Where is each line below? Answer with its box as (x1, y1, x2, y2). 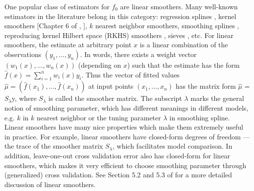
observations (4, 49, 42, 59)
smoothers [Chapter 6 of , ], (4, 20, 88, 31)
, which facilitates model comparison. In (113, 141, 232, 151)
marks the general (190, 93, 244, 103)
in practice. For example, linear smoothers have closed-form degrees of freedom (4, 131, 241, 141)
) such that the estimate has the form (127, 59, 240, 70)
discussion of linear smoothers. (4, 179, 96, 189)
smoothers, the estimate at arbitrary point (4, 39, 132, 50)
